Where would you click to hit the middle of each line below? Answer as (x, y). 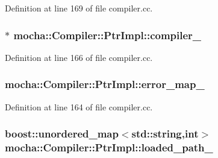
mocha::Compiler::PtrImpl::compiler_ (107, 35)
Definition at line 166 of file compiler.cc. (79, 57)
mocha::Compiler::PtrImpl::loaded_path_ (109, 147)
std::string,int (165, 134)
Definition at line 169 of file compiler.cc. (79, 8)
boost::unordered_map (62, 134)
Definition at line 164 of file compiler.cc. (79, 106)
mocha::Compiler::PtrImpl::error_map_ (105, 84)
